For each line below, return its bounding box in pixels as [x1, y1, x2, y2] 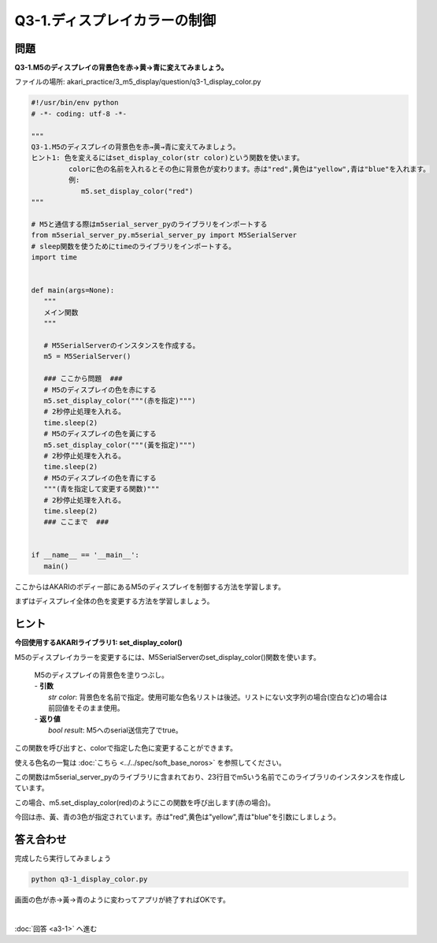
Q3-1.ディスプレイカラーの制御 [14, 12, 217, 29]
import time [31, 252, 78, 262]
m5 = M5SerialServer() [43, 352, 131, 361]
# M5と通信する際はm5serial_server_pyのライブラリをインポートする [31, 219, 268, 229]
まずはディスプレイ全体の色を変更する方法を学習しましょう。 [14, 596, 214, 606]
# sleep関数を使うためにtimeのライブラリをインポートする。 [31, 241, 236, 251]
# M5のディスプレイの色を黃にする [43, 430, 157, 438]
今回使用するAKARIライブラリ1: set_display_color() [14, 638, 183, 647]
